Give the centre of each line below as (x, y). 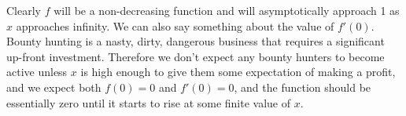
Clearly (24, 10)
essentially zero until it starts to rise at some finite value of (149, 102)
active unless (37, 72)
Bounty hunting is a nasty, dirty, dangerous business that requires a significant (196, 41)
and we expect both (54, 87)
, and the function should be (303, 87)
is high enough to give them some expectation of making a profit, (238, 72)
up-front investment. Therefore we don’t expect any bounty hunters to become (196, 56)
